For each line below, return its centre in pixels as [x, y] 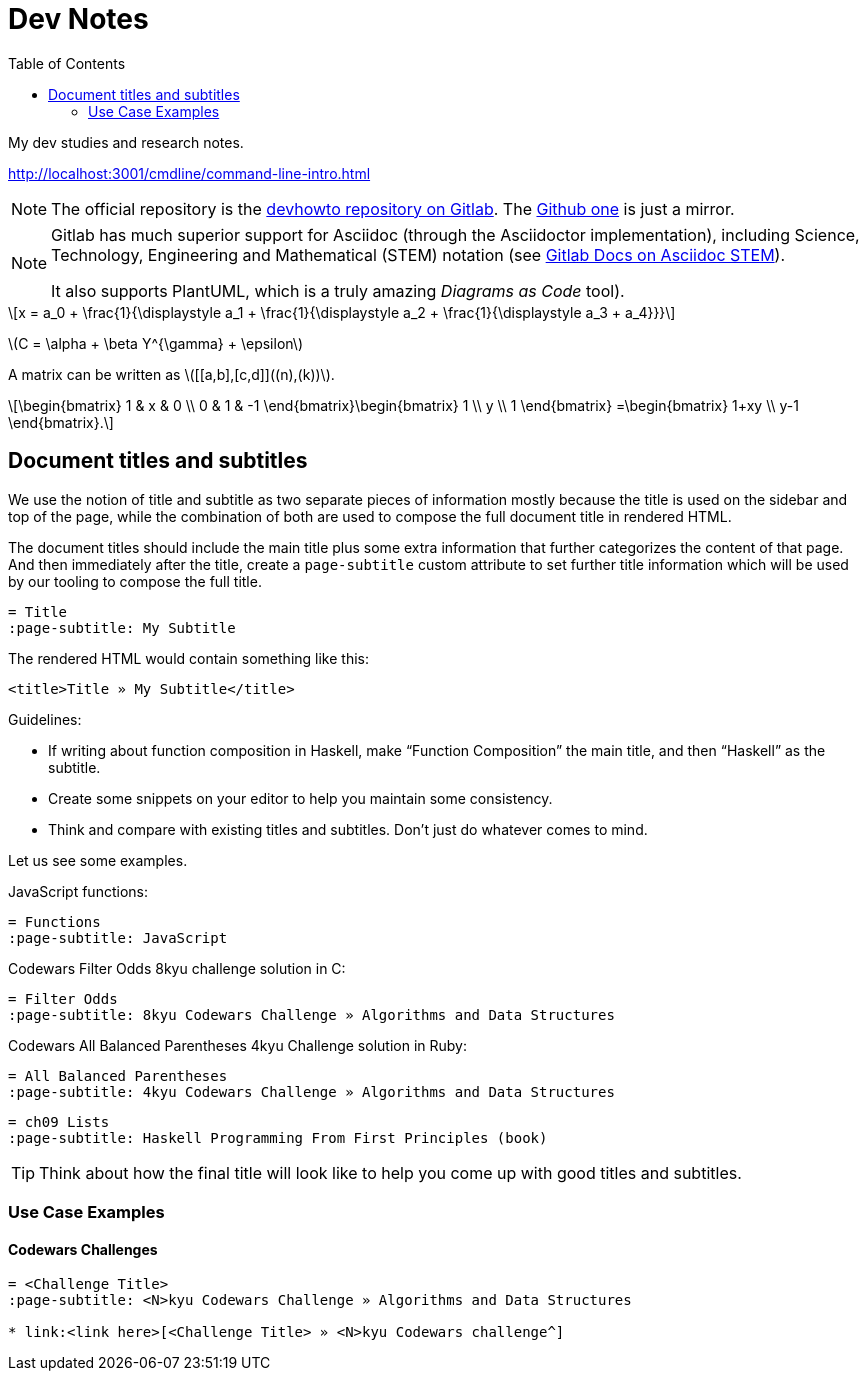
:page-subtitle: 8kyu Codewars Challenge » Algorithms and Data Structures [311, 1014]
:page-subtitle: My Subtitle [122, 627]
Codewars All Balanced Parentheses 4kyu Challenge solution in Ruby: [237, 1045]
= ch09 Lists [59, 1121]
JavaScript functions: [78, 891]
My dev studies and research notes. [126, 142]
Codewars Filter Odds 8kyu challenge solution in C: [177, 968]
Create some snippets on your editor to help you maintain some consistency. [300, 798]
